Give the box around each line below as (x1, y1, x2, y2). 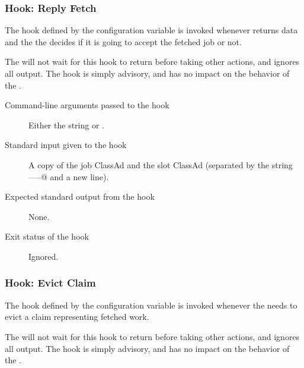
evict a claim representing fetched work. (5, 310, 149, 323)
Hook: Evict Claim (5, 275, 96, 290)
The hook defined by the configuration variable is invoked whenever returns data (5, 24, 298, 36)
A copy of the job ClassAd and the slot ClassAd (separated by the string (28, 158, 293, 171)
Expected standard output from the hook (5, 190, 155, 203)
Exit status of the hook (5, 230, 89, 243)
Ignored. (28, 250, 59, 262)
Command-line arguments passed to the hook (5, 99, 169, 111)
